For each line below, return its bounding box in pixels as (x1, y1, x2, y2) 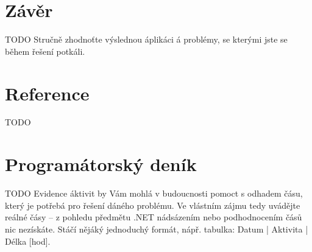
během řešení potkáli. (5, 44, 85, 57)
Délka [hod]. (5, 234, 51, 247)
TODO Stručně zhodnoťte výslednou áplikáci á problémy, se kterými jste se (5, 33, 288, 46)
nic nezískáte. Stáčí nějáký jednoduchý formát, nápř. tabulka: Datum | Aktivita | (5, 222, 308, 235)
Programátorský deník (5, 152, 197, 177)
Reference (5, 80, 90, 105)
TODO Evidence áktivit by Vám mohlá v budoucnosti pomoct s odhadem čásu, (5, 187, 303, 200)
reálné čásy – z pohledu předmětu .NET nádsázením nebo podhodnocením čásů (5, 211, 302, 223)
